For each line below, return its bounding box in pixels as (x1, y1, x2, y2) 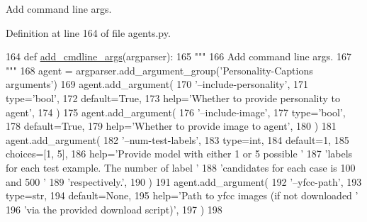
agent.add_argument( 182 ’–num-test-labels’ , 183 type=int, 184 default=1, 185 (6, 132, 349, 147)
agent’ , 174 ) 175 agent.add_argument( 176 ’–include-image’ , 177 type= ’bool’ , (6, 104, 346, 119)
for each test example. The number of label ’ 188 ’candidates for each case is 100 (6, 160, 356, 174)
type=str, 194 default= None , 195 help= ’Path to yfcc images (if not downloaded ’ (6, 188, 358, 203)
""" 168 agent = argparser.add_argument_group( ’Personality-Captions (6, 62, 313, 77)
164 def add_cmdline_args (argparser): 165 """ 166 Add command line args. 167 (6, 49, 351, 64)
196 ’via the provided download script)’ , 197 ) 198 (6, 201, 222, 216)
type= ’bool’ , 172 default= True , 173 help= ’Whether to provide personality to (6, 90, 341, 105)
